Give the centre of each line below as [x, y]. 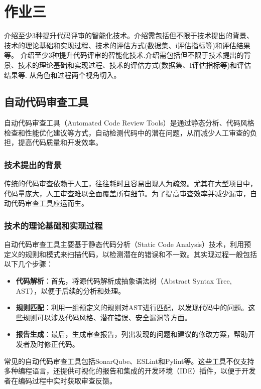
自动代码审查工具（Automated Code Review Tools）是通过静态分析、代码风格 [129, 123]
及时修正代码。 [54, 344]
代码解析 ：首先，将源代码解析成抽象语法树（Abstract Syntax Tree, [124, 281]
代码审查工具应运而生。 [49, 203]
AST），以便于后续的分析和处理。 [71, 290]
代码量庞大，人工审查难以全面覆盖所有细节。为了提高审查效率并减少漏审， [127, 193]
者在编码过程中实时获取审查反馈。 [60, 380]
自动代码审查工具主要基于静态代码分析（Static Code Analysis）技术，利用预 [128, 244]
